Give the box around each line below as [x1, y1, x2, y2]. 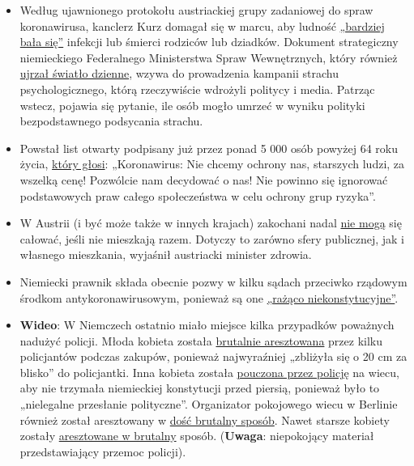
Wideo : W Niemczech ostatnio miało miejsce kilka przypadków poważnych [19, 316, 395, 333]
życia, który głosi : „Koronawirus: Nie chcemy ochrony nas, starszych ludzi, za [19, 155, 405, 172]
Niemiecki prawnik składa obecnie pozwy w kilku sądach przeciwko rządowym [19, 273, 408, 290]
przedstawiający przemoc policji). [19, 443, 186, 460]
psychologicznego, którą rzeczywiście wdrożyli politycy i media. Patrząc [19, 80, 375, 97]
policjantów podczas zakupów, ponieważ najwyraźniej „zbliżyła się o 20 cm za [19, 348, 408, 365]
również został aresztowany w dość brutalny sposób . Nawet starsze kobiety [19, 411, 390, 428]
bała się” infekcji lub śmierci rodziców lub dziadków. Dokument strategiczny [19, 33, 399, 50]
